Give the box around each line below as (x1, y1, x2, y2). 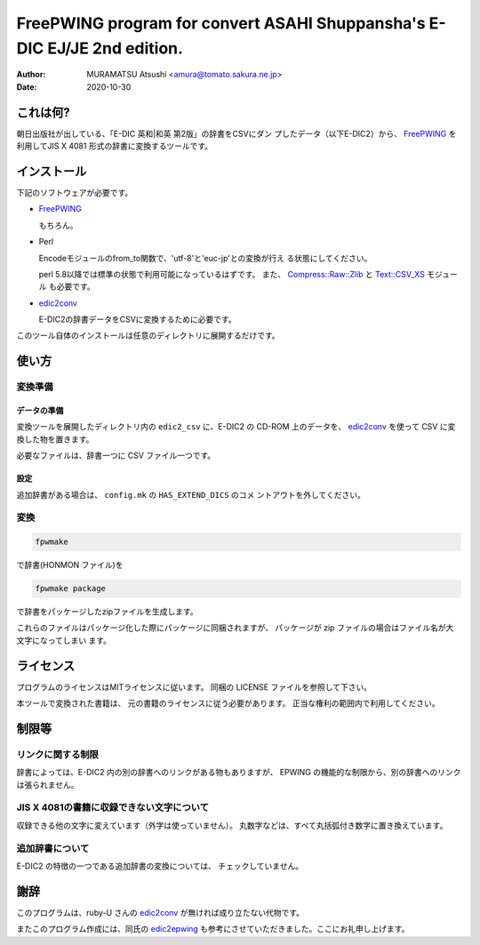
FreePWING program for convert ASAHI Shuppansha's (16, 13, 426, 33)
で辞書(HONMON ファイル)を (16, 560, 124, 571)
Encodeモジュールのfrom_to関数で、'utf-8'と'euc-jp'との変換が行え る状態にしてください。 (38, 252, 372, 263)
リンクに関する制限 (16, 748, 100, 760)
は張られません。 (16, 779, 79, 790)
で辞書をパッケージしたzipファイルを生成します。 (16, 606, 199, 617)
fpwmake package (35, 583, 107, 594)
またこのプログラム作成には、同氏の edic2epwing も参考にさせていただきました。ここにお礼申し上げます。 (16, 924, 410, 934)
